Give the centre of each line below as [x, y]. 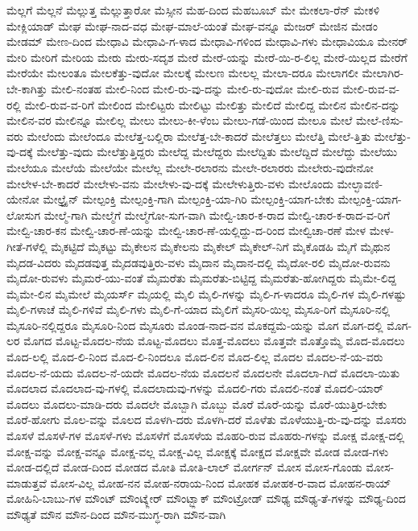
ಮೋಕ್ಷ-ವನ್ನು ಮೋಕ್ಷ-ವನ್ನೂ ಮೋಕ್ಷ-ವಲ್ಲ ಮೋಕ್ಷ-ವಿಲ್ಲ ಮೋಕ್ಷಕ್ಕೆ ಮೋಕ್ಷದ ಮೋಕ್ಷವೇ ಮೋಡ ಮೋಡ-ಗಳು [198, 451]
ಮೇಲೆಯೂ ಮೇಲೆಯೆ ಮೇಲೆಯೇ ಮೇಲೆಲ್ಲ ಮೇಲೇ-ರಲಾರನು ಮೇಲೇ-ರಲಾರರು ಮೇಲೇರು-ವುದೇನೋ [190, 167]
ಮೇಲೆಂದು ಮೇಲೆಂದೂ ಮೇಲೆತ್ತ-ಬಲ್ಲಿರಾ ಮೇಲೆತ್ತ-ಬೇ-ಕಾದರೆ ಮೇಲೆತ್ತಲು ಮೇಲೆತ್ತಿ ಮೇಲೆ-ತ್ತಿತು [199, 136]
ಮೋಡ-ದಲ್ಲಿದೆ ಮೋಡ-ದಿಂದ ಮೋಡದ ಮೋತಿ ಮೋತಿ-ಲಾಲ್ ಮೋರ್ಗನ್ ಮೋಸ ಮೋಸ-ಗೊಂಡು [184, 467]
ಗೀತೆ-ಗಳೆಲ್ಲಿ [27, 246]
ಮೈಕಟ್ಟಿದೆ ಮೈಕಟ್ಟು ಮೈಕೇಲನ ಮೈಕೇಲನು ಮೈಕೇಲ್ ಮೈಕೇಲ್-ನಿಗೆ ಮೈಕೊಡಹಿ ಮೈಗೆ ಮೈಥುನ [221, 246]
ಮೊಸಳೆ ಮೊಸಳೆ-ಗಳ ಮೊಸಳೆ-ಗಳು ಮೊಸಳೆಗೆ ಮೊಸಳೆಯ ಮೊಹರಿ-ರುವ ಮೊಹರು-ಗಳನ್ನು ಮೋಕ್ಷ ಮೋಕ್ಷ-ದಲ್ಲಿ [206, 436]
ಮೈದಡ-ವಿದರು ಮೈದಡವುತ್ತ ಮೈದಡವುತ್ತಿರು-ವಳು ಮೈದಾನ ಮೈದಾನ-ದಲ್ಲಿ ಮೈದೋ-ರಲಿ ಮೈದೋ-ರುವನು [199, 262]
